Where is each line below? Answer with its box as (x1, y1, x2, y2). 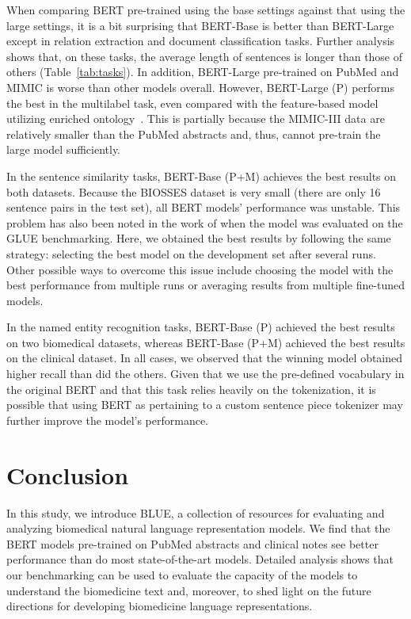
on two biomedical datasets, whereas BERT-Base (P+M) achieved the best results (6, 334, 405, 350)
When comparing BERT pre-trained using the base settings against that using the (6, 2, 405, 17)
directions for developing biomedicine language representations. (6, 598, 313, 614)
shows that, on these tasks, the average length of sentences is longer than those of (6, 48, 403, 64)
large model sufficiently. (6, 141, 121, 158)
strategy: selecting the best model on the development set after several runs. (6, 245, 376, 262)
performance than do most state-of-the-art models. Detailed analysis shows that (6, 551, 394, 567)
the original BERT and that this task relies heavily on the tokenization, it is (6, 380, 376, 397)
